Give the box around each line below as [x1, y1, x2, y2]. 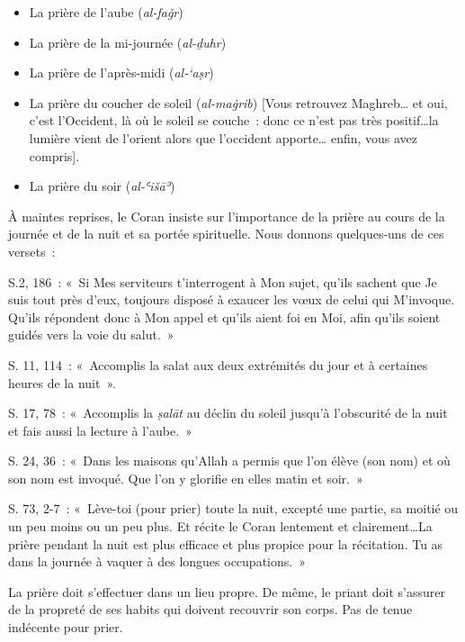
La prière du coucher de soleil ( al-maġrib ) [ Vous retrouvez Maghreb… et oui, [29, 93, 448, 112]
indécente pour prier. [8, 618, 123, 637]
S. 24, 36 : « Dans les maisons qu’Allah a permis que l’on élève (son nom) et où [8, 451, 451, 470]
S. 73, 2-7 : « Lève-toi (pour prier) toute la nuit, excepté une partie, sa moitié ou [8, 499, 459, 518]
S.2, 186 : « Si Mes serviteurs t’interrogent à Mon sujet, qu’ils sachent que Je [8, 272, 437, 291]
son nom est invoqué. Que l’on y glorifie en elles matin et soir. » [8, 468, 363, 487]
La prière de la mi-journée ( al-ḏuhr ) [29, 32, 227, 51]
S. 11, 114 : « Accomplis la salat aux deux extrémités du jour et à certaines [8, 355, 428, 374]
